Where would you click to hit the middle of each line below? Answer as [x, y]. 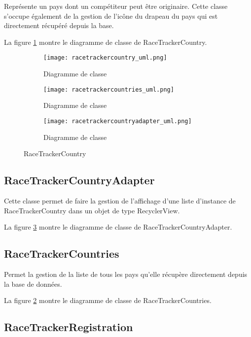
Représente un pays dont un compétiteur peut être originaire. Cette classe [116, 6]
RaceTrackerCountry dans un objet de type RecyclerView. [92, 210]
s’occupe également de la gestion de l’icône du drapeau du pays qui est [111, 16]
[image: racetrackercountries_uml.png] [109, 89]
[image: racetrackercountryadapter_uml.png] [118, 121]
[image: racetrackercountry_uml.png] [105, 58]
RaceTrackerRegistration [69, 327]
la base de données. [33, 284]
